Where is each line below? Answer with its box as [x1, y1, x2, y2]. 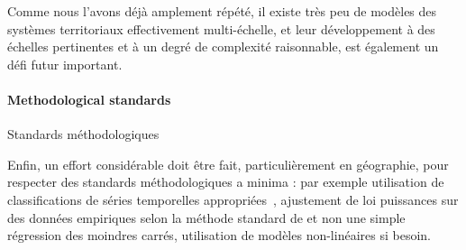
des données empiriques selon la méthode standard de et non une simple [7, 208, 406, 227]
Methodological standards [7, 89, 171, 108]
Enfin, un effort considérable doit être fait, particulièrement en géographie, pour [7, 154, 449, 173]
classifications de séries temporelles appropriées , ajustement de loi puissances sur [7, 190, 459, 208]
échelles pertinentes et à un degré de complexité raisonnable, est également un [7, 37, 439, 56]
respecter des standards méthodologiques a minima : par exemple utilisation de [7, 172, 444, 191]
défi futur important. [7, 54, 123, 73]
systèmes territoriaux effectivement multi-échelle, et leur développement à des [7, 19, 435, 38]
